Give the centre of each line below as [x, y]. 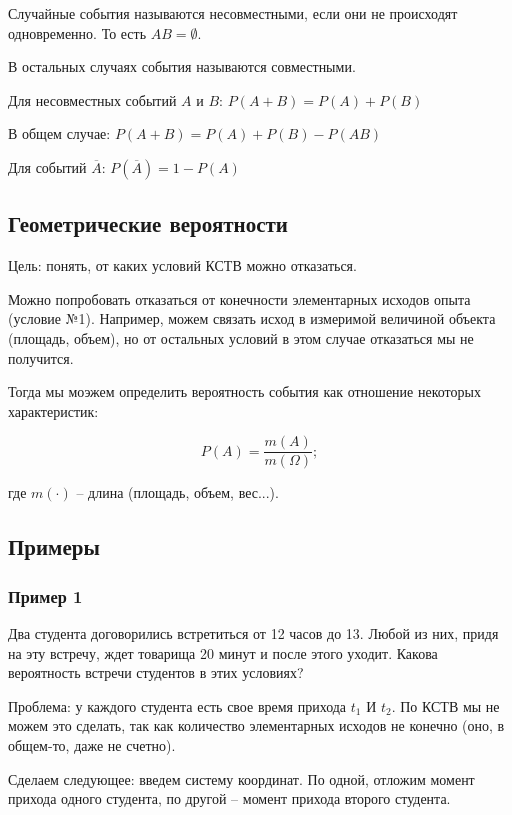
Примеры [54, 546]
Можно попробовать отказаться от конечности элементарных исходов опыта [239, 298]
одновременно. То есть [77, 32]
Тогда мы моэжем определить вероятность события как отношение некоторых [244, 391]
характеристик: [53, 410]
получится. [41, 357]
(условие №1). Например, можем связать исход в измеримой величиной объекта [252, 318]
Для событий [47, 166]
